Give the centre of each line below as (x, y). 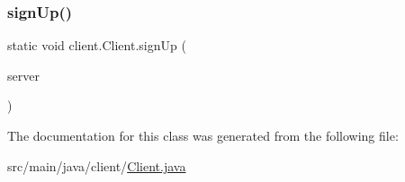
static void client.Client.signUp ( (97, 45)
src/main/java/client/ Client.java (97, 165)
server (23, 75)
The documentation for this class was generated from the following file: (203, 135)
